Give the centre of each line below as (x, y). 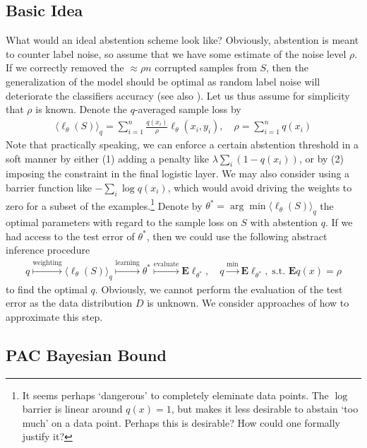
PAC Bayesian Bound (86, 354)
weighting (47, 263)
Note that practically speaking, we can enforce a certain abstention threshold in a (182, 144)
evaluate (166, 264)
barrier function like (49, 187)
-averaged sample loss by (188, 109)
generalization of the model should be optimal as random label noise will (163, 81)
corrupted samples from (206, 67)
